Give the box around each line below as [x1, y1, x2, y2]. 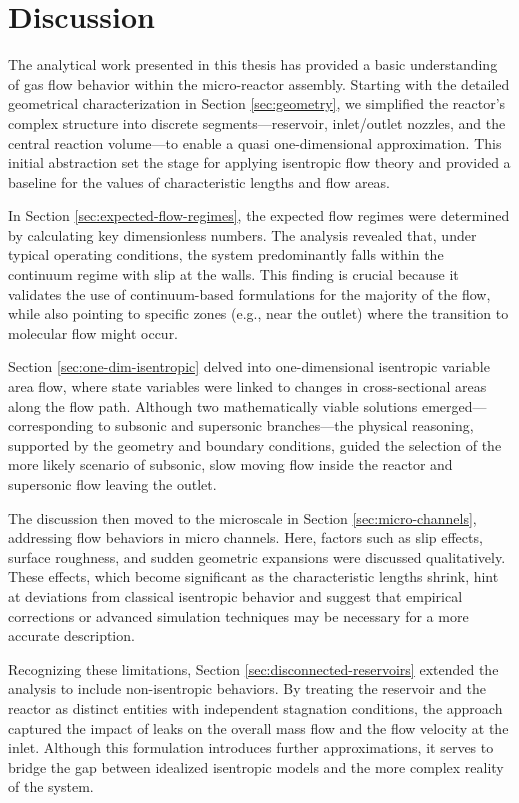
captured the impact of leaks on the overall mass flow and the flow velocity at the [8, 717, 509, 738]
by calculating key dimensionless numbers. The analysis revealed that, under [8, 224, 477, 245]
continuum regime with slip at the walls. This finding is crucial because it [8, 264, 459, 285]
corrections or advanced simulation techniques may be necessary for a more [8, 605, 469, 626]
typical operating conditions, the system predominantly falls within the [8, 244, 444, 265]
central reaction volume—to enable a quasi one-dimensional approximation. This [8, 132, 502, 153]
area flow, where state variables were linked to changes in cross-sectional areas [8, 376, 487, 397]
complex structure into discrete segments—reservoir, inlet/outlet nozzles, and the [8, 112, 506, 133]
